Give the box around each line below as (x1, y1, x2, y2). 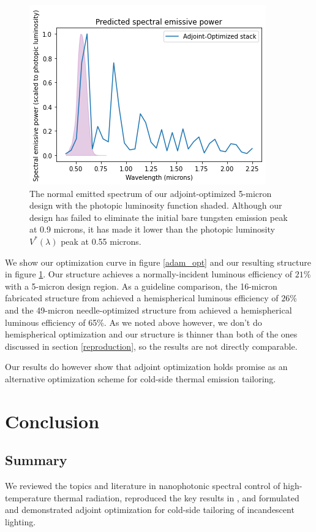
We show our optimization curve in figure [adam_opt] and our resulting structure (5, 255, 311, 268)
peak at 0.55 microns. (61, 234, 141, 247)
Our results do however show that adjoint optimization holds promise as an (5, 360, 288, 373)
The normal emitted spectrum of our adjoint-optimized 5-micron (29, 187, 272, 199)
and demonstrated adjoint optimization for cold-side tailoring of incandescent (5, 503, 295, 516)
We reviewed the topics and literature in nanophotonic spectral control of (5, 479, 280, 492)
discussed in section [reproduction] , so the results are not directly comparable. (5, 339, 298, 352)
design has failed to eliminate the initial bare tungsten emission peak (29, 210, 288, 223)
